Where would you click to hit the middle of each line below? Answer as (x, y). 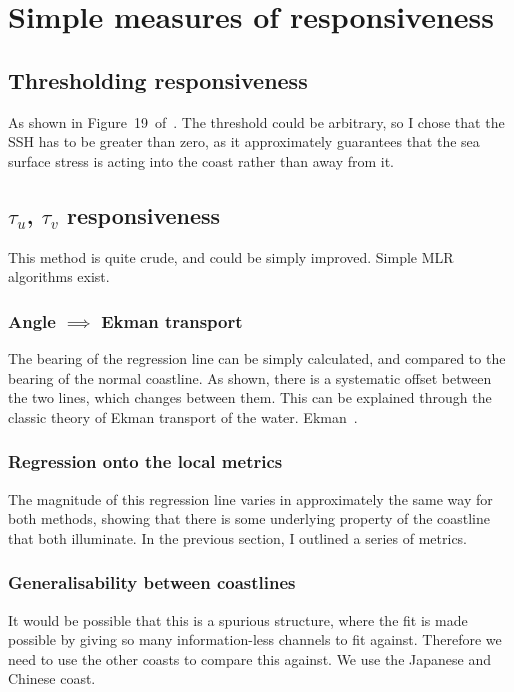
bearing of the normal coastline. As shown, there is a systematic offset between (250, 377)
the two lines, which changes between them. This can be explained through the (250, 397)
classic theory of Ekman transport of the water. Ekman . (183, 416)
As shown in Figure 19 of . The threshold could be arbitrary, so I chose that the (256, 121)
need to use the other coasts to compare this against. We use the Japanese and (249, 658)
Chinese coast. (52, 678)
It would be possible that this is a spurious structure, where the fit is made (238, 619)
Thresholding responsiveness (158, 79)
